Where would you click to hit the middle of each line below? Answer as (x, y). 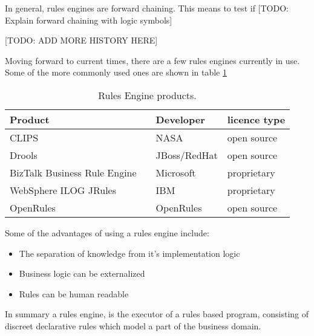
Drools (24, 155)
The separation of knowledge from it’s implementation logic (129, 253)
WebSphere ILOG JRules (63, 190)
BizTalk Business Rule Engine (73, 172)
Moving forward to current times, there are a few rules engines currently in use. (152, 60)
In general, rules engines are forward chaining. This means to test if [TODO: (147, 8)
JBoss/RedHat (187, 155)
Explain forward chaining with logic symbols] (89, 20)
